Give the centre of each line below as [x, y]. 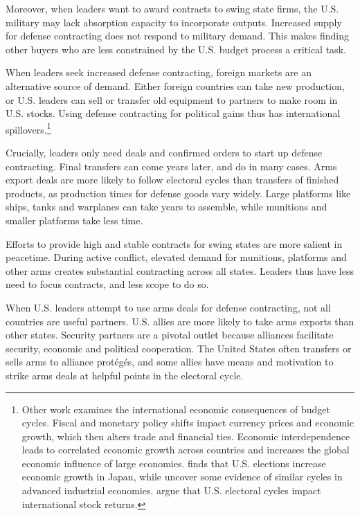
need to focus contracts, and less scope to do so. [107, 284]
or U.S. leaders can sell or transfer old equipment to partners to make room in [172, 99]
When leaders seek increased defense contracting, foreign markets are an [159, 72]
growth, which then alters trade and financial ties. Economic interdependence [186, 436]
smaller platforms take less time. [74, 220]
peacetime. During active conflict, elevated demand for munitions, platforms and [176, 257]
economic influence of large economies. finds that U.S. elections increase [174, 463]
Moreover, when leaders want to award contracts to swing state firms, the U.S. [172, 8]
